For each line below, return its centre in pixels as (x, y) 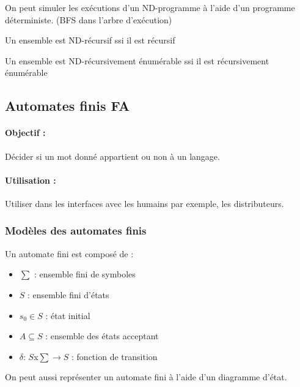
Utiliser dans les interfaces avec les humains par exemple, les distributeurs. (145, 203)
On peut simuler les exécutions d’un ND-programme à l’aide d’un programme (150, 7)
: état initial (68, 315)
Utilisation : (31, 180)
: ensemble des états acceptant (102, 336)
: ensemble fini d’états (68, 294)
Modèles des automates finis (76, 231)
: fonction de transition (115, 356)
